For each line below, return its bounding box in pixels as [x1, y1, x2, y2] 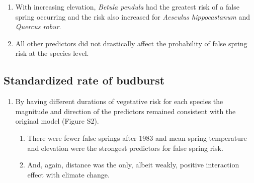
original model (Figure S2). [15, 116, 99, 126]
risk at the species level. [15, 48, 89, 58]
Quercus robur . [15, 21, 61, 32]
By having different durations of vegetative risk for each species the [15, 96, 223, 107]
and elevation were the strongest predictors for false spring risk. [27, 142, 223, 153]
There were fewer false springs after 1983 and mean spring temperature [27, 132, 247, 143]
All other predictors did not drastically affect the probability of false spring [15, 38, 247, 48]
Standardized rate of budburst [4, 72, 165, 88]
